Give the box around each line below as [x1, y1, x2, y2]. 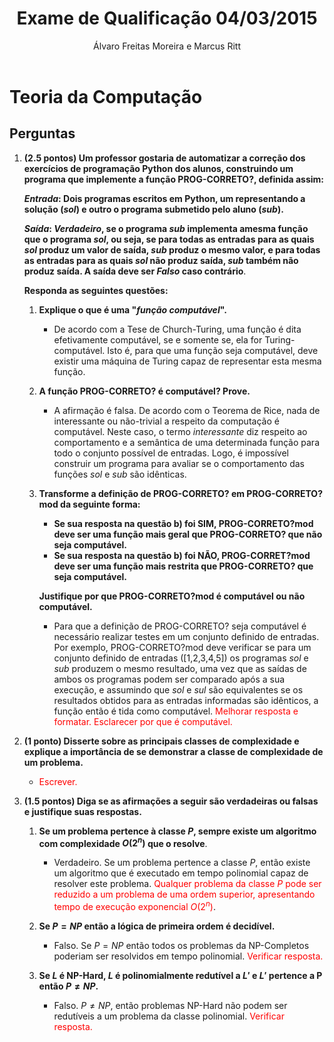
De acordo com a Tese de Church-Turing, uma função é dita [53, 323, 302, 335]
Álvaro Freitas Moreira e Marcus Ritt [93, 40, 241, 52]
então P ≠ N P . [38, 980, 99, 992]
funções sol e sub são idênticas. [53, 468, 187, 480]
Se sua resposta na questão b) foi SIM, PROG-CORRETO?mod [53, 517, 314, 529]
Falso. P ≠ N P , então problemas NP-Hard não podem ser [53, 1000, 288, 1012]
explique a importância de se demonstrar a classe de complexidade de [23, 745, 324, 757]
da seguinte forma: [60, 498, 141, 510]
